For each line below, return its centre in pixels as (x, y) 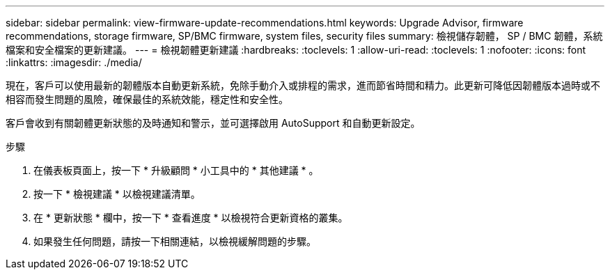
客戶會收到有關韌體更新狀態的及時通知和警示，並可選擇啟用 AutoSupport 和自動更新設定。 (213, 123)
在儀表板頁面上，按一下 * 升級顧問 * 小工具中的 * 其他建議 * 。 (176, 170)
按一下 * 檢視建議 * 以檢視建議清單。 (117, 194)
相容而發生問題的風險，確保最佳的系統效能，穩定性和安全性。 (147, 99)
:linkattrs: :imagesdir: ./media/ (74, 62)
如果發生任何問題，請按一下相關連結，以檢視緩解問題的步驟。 (175, 241)
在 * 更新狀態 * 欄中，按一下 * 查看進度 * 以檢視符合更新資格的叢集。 (191, 218)
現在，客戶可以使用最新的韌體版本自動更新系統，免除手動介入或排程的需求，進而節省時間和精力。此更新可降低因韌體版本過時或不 (303, 85)
